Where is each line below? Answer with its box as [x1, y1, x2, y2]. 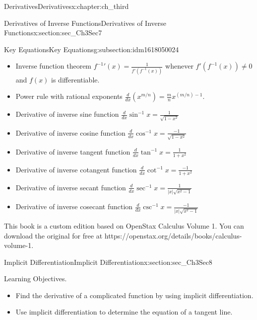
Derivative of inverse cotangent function [15, 164, 137, 174]
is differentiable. [51, 74, 100, 84]
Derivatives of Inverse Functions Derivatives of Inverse [4, 17, 166, 28]
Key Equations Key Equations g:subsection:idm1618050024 [4, 44, 179, 54]
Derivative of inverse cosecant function [15, 201, 133, 212]
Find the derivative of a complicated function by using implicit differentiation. [15, 290, 254, 300]
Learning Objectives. [4, 273, 67, 284]
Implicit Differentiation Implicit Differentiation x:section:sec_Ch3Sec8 [4, 256, 212, 267]
